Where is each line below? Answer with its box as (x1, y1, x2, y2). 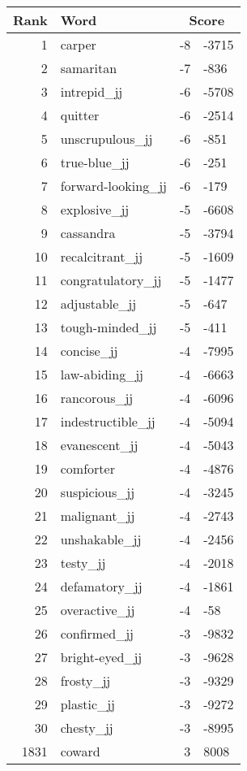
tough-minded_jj (60, 318, 157, 336)
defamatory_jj (60, 577, 143, 596)
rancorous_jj (60, 388, 134, 407)
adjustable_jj (60, 294, 137, 313)
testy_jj (60, 553, 106, 572)
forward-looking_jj (60, 176, 167, 195)
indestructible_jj (60, 412, 155, 431)
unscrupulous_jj (60, 129, 153, 148)
